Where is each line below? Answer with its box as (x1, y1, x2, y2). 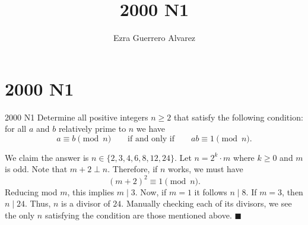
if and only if (128, 134, 175, 143)
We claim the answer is (5, 151, 89, 163)
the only (5, 208, 35, 221)
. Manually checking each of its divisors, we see (121, 197, 292, 210)
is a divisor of (61, 197, 110, 210)
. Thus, (25, 197, 51, 210)
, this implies (67, 185, 115, 198)
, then (282, 185, 303, 198)
